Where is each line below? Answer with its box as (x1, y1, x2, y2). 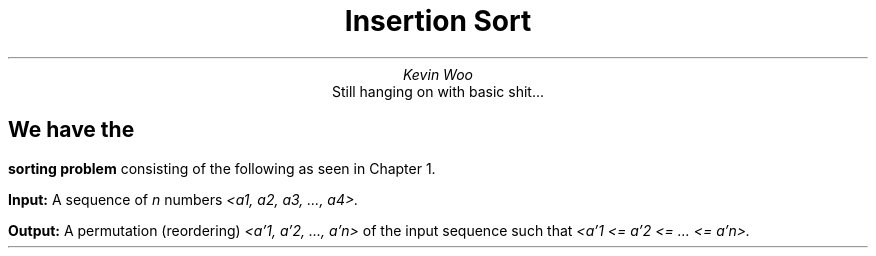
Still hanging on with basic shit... (331, 82, 545, 100)
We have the (8, 117, 135, 143)
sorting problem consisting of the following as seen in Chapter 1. (8, 159, 436, 177)
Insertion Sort (344, 4, 532, 38)
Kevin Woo (402, 65, 473, 83)
